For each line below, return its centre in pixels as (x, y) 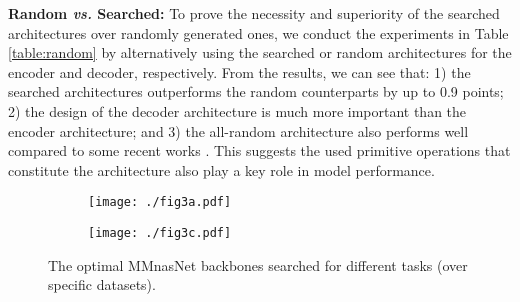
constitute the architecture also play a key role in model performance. (221, 169)
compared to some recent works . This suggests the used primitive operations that (259, 150)
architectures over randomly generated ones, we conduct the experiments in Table (258, 32)
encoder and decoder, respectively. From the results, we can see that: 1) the (239, 71)
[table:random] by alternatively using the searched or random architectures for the (260, 52)
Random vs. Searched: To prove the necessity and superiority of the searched (254, 13)
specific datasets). (102, 284)
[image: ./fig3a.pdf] (160, 202)
